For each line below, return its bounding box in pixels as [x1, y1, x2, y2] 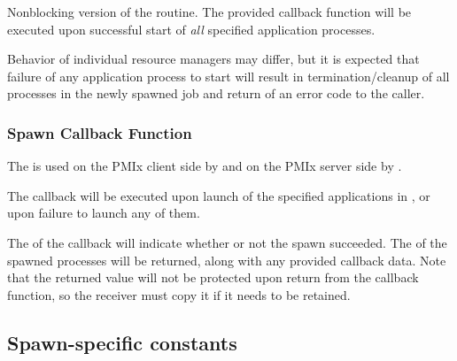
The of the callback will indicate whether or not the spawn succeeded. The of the [7, 233, 447, 251]
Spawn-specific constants [7, 328, 237, 356]
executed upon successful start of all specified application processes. [7, 19, 376, 38]
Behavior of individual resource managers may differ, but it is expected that [7, 50, 420, 68]
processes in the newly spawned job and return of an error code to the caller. [7, 84, 425, 103]
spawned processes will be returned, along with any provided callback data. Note [7, 250, 446, 269]
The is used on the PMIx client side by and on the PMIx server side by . [7, 157, 402, 175]
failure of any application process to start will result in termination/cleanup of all [7, 66, 450, 85]
